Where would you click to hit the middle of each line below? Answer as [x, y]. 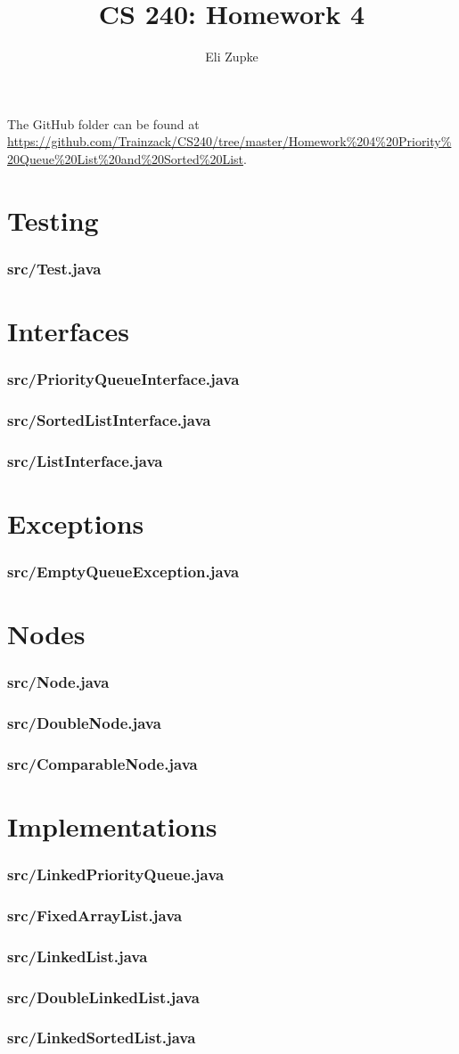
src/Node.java [58, 682]
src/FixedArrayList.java [95, 915]
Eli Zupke [232, 57]
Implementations [112, 825]
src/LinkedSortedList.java [102, 1038]
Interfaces [69, 330]
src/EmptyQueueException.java [123, 571]
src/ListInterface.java [85, 460]
